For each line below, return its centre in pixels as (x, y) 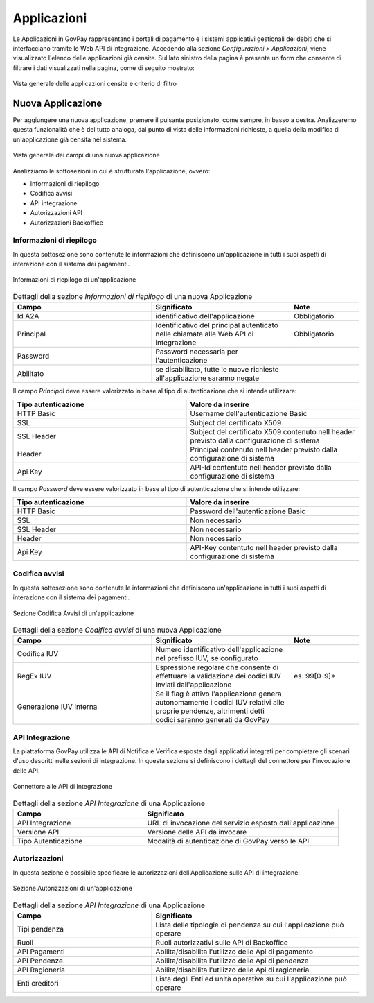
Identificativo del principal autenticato (217, 325)
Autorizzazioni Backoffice (67, 223)
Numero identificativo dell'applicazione (219, 650)
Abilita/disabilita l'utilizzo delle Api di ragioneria (232, 970)
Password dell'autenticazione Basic (248, 511)
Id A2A (28, 316)
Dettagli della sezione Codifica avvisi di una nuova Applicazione (117, 630)
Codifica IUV (38, 654)
